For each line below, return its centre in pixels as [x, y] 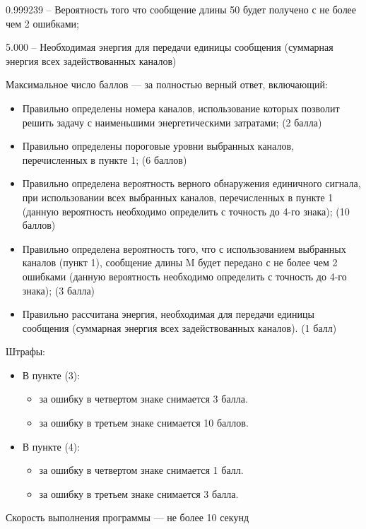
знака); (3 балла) [59, 290]
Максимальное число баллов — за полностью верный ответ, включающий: [167, 84]
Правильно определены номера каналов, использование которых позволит [181, 108]
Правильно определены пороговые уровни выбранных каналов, [158, 146]
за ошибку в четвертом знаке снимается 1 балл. [141, 470]
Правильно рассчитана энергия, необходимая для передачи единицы [168, 314]
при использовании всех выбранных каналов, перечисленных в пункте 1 [178, 197]
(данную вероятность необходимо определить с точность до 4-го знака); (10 [186, 211]
